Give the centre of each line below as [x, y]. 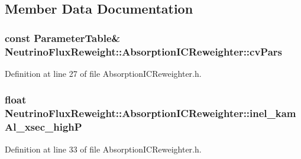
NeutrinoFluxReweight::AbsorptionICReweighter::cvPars [144, 51]
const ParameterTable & [63, 38]
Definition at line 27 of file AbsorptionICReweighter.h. [103, 73]
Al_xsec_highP [43, 127]
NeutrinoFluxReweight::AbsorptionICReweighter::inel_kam [150, 113]
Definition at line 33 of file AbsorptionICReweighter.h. [103, 149]
